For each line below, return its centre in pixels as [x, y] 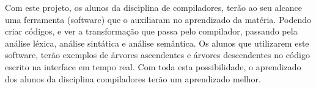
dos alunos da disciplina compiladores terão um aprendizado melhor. [133, 78]
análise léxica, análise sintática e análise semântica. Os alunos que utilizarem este [157, 43]
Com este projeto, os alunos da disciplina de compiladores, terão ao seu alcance [153, 7]
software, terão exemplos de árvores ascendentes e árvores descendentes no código [157, 55]
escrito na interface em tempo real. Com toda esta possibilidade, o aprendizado [153, 66]
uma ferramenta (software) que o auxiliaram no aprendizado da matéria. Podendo [158, 19]
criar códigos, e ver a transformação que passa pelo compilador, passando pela [151, 31]
